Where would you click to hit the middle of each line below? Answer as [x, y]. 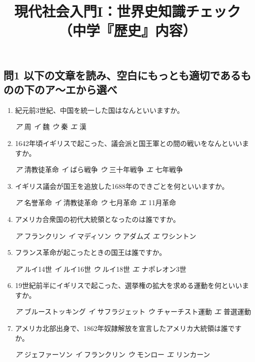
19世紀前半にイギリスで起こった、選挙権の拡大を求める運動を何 [118, 285]
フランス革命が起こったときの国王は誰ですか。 [91, 252]
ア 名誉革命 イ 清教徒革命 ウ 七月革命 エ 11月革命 [96, 202]
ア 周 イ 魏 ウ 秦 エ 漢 [51, 127]
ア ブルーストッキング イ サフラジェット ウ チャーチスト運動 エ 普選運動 [133, 311]
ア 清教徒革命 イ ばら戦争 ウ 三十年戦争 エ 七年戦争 [99, 169]
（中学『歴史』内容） [127, 30]
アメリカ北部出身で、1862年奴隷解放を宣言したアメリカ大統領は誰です [128, 328]
